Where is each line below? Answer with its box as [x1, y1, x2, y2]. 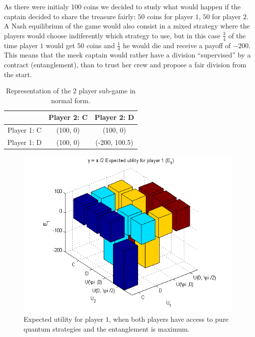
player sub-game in [79, 85, 136, 96]
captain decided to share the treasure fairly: [4, 11, 136, 21]
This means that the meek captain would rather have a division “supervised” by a [4, 50, 251, 60]
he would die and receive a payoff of [122, 40, 231, 50]
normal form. [51, 95, 90, 105]
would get [46, 40, 75, 50]
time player [4, 40, 38, 50]
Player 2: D [94, 112, 134, 122]
